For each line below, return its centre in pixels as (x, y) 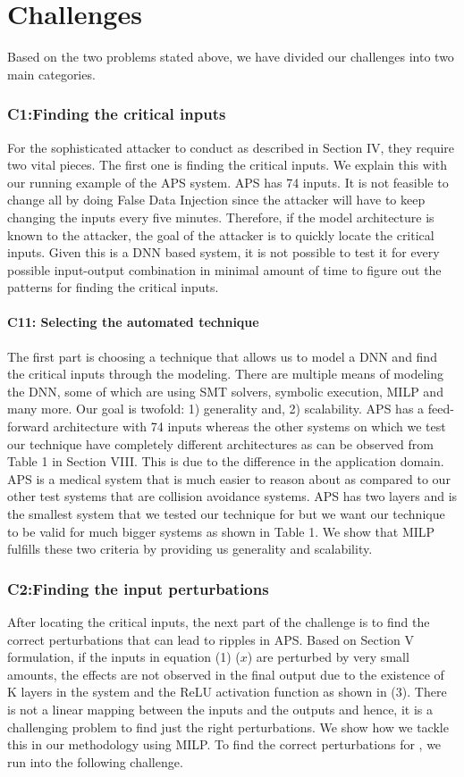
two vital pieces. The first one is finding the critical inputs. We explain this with (228, 165)
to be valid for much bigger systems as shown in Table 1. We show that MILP (221, 531)
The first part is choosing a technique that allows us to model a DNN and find (222, 356)
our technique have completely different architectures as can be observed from (220, 443)
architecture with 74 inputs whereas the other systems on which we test (249, 426)
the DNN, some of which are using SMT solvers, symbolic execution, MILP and (225, 391)
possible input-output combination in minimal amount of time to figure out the (224, 269)
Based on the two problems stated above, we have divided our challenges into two (231, 57)
